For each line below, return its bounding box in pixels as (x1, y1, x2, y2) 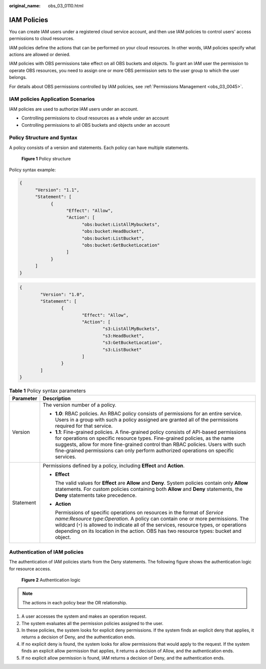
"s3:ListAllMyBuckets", (102, 326, 160, 332)
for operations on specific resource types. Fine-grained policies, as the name (55, 435, 234, 442)
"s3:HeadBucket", (102, 333, 145, 338)
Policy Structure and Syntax (9, 134, 78, 141)
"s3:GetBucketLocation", (102, 340, 163, 345)
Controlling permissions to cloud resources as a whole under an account (21, 115, 169, 121)
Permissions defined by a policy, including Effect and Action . (42, 462, 185, 469)
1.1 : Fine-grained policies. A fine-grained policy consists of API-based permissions (55, 428, 246, 435)
